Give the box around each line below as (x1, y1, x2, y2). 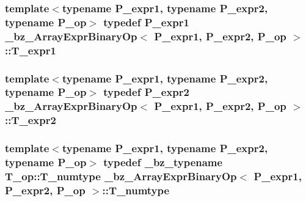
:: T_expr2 (5, 112, 56, 128)
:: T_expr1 (5, 42, 56, 57)
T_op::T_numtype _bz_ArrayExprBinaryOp (5, 168, 237, 183)
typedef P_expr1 (103, 14, 189, 29)
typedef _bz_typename (103, 155, 223, 170)
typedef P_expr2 (103, 84, 189, 100)
